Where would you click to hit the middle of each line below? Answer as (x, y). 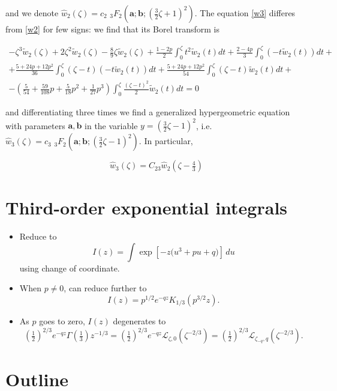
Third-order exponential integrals (147, 208)
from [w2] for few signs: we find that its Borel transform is (113, 29)
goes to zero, (62, 320)
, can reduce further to (105, 288)
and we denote (32, 13)
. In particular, (166, 141)
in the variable (111, 125)
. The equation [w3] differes (245, 13)
